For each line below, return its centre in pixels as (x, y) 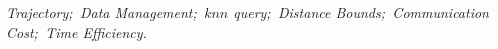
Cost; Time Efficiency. (76, 31)
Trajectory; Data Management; (101, 12)
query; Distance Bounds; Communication (361, 12)
